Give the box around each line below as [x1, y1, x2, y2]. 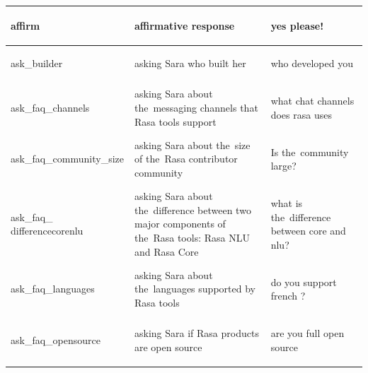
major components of [134, 216, 226, 231]
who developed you [270, 56, 353, 71]
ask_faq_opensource [11, 332, 100, 347]
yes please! [270, 18, 324, 32]
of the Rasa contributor [134, 151, 238, 166]
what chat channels [270, 93, 355, 108]
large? [270, 158, 297, 173]
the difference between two [134, 202, 251, 217]
